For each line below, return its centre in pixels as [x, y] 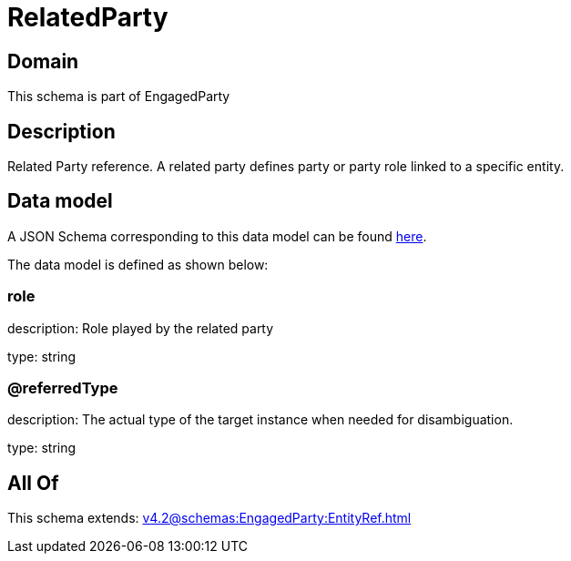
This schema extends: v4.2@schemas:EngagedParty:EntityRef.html [209, 518]
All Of [33, 483]
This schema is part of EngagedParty [119, 97]
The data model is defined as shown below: [138, 264]
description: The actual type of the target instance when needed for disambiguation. [260, 420]
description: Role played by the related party [141, 328]
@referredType [63, 388]
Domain [43, 61]
